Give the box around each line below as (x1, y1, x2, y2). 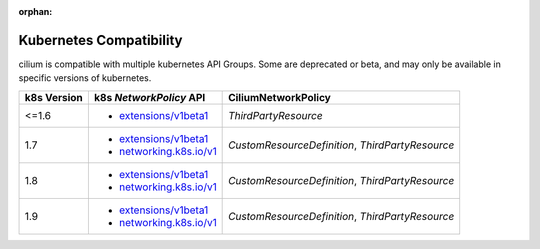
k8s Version (24, 90, 84, 104)
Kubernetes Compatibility (18, 31, 183, 49)
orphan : (18, 6, 53, 17)
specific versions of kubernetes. (18, 72, 152, 84)
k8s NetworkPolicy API (93, 90, 206, 104)
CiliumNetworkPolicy (228, 90, 332, 104)
